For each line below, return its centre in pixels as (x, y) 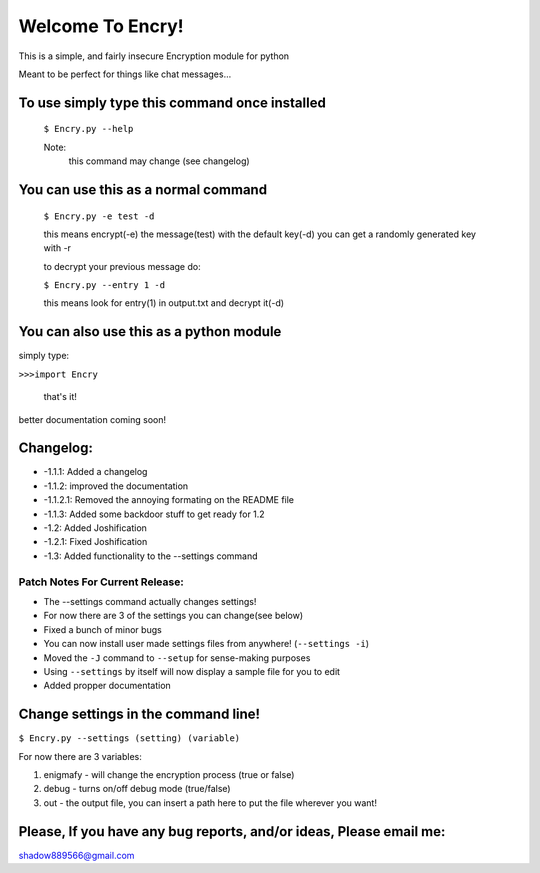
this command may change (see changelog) (159, 161)
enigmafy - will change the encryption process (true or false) (169, 774)
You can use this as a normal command (143, 189)
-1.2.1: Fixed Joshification (95, 542)
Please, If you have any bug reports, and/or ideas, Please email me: (232, 831)
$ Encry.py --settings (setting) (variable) (129, 738)
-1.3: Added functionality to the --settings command (151, 556)
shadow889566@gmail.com (76, 855)
